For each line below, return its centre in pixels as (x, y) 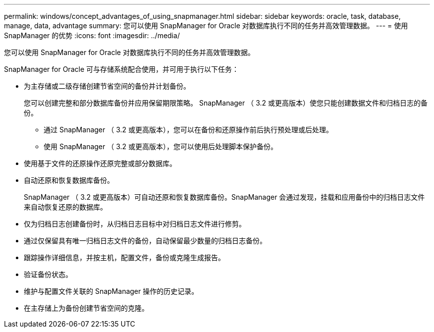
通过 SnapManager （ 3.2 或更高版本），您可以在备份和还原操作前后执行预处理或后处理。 (188, 130)
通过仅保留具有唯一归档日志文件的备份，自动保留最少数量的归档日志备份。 (145, 241)
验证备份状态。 (48, 274)
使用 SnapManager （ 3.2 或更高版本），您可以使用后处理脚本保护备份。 (161, 146)
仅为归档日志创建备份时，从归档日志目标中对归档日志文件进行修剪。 (135, 224)
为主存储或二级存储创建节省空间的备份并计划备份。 (107, 86)
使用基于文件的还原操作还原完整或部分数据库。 (100, 163)
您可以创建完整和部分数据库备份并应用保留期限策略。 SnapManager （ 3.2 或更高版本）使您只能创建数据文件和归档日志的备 (226, 103)
